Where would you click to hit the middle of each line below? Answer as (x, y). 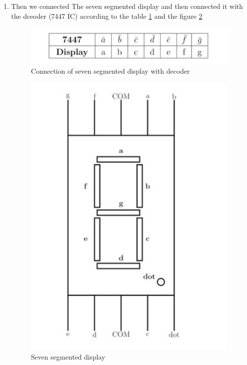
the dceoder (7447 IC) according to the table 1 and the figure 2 (107, 16)
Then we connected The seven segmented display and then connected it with (127, 6)
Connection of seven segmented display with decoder (110, 71)
